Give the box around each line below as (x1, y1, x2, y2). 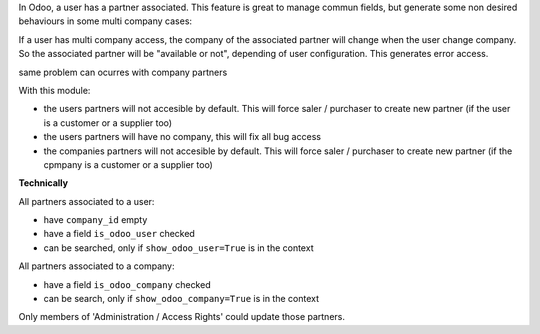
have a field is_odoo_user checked (43, 228, 195, 240)
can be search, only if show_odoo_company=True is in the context (43, 293, 320, 305)
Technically (18, 177, 69, 189)
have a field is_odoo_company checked (43, 278, 211, 290)
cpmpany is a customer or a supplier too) (43, 158, 214, 170)
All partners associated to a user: (18, 195, 155, 207)
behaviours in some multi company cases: (18, 15, 193, 27)
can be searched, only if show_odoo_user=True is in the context (43, 241, 314, 254)
